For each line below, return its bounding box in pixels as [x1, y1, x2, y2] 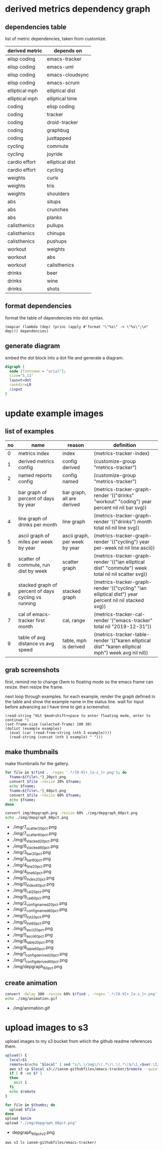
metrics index [18, 450, 49, 456]
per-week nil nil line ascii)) [94, 544, 155, 551]
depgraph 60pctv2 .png [12, 1130, 55, 1136]
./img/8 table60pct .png [12, 945, 54, 952]
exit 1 [14, 1080, 27, 1085]
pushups [47, 238, 67, 244]
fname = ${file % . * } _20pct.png [9, 774, 66, 780]
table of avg [18, 634, 46, 641]
